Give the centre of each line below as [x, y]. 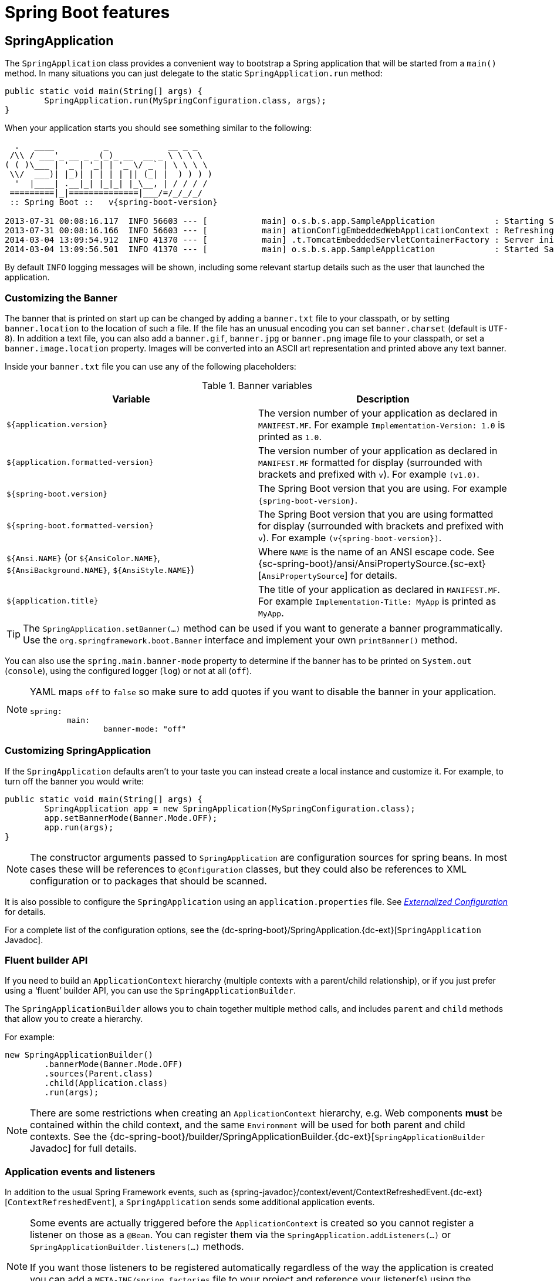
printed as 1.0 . [290, 436]
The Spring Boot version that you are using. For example [383, 488]
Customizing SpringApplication [78, 751]
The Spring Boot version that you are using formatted [376, 514]
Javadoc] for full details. [83, 1148]
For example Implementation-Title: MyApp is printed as [377, 601]
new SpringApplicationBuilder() [79, 1055]
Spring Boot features [87, 12]
